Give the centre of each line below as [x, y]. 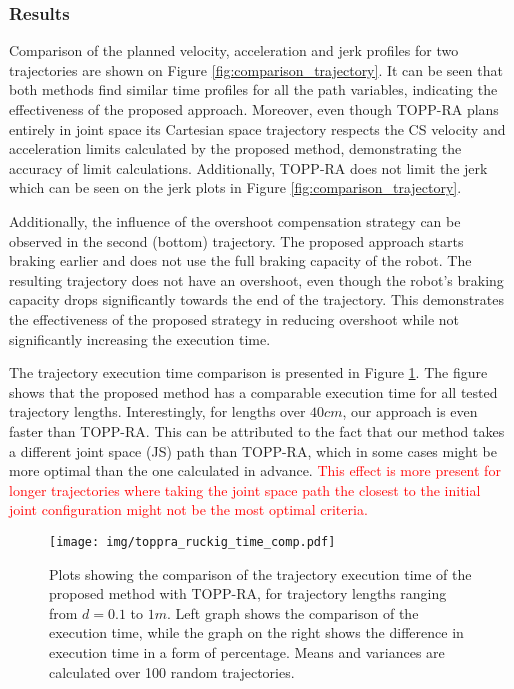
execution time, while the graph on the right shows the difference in [256, 632]
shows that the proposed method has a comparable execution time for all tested [253, 391]
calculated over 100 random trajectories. [172, 671]
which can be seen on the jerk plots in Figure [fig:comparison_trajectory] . [235, 187]
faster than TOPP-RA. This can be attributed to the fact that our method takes [257, 430]
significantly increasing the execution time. [140, 338]
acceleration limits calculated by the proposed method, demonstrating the [235, 148]
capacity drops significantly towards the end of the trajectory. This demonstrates [256, 299]
